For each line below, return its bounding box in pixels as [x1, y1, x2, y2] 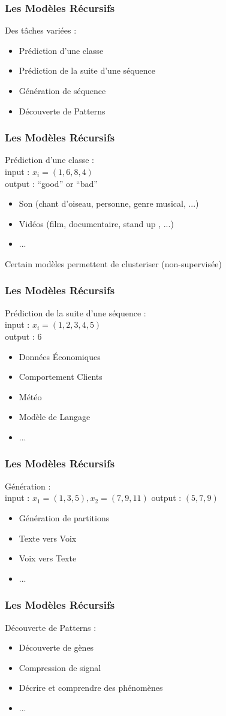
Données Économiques [19, 350, 101, 362]
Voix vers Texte [19, 552, 77, 564]
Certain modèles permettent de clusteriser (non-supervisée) [5, 257, 222, 270]
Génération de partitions [19, 511, 110, 524]
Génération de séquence [19, 84, 106, 96]
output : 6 [5, 330, 42, 342]
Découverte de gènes [19, 641, 94, 654]
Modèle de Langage [19, 410, 91, 423]
